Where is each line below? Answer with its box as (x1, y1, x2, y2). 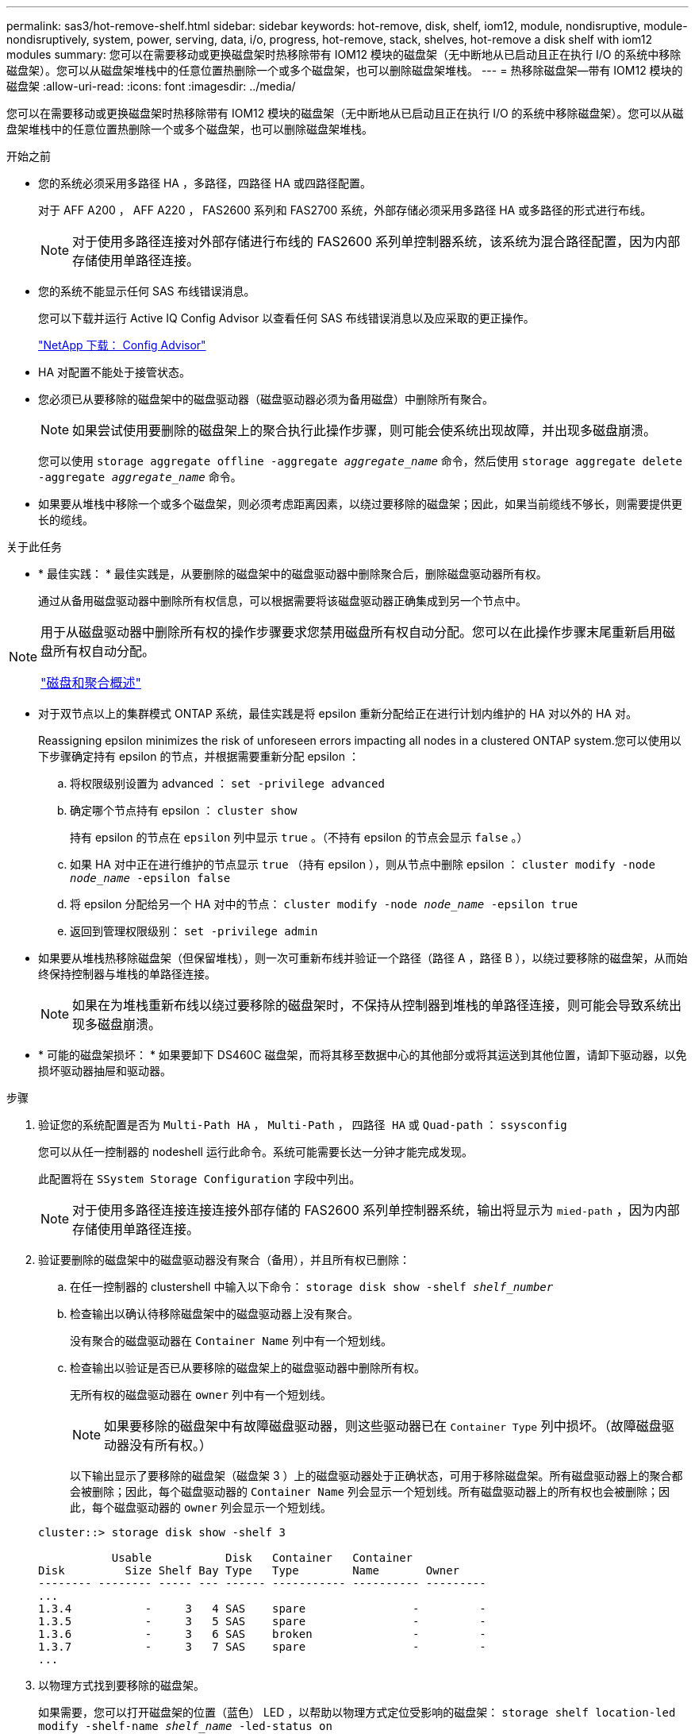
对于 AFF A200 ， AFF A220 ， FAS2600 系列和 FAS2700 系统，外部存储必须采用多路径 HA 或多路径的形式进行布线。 (38, 203, 652, 217)
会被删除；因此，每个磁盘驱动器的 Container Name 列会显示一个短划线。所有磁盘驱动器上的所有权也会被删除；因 (70, 1485, 670, 1498)
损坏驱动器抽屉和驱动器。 (38, 1064, 171, 1077)
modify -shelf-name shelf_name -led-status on (38, 1720, 332, 1732)
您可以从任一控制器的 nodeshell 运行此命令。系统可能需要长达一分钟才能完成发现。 (38, 1145, 473, 1158)
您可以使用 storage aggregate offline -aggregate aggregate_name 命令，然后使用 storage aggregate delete (38, 454, 682, 468)
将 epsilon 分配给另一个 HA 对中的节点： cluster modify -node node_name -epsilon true (70, 897, 578, 911)
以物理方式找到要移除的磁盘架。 (38, 1678, 205, 1692)
